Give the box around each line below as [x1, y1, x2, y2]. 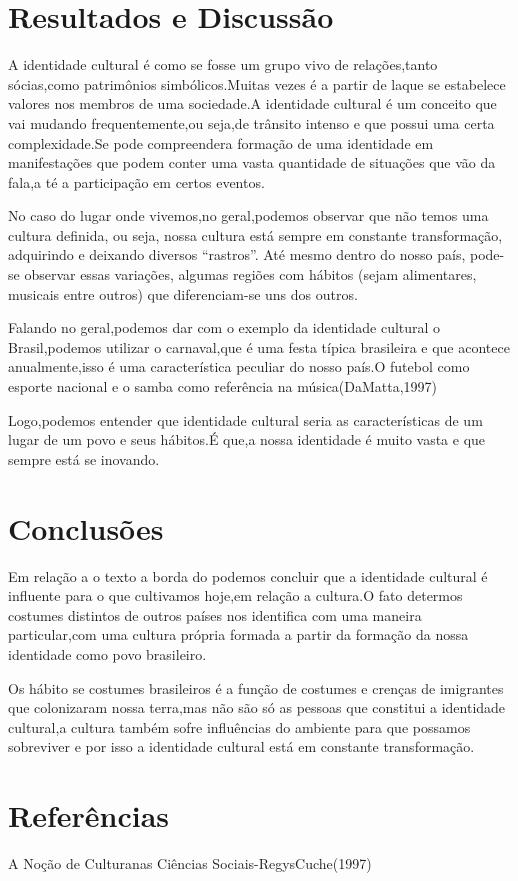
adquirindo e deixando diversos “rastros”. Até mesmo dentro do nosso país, [8, 244, 466, 265]
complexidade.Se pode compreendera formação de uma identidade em [8, 132, 434, 153]
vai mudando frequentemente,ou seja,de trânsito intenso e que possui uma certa [8, 112, 495, 133]
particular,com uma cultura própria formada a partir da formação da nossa [8, 624, 469, 645]
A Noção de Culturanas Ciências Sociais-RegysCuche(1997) [8, 853, 372, 873]
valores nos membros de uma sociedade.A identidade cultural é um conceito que [8, 93, 497, 114]
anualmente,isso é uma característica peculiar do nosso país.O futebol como [8, 356, 470, 377]
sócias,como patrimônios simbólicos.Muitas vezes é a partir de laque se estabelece [8, 73, 506, 94]
